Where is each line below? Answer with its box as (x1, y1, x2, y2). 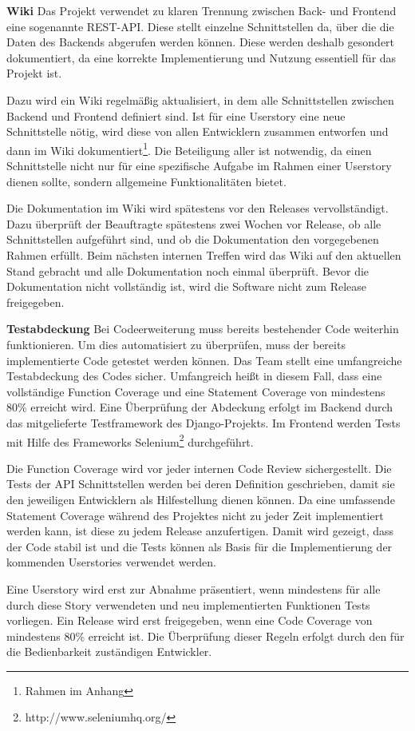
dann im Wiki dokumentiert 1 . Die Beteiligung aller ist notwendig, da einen (6, 139, 372, 158)
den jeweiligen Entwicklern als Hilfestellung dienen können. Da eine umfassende (6, 491, 395, 507)
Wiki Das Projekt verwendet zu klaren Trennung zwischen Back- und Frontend (6, 2, 397, 18)
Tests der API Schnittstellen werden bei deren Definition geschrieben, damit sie (6, 475, 395, 492)
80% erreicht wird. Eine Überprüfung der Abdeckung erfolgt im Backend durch (6, 399, 393, 415)
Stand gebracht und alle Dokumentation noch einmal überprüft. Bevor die (6, 262, 370, 279)
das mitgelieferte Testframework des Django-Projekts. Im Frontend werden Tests (6, 414, 401, 431)
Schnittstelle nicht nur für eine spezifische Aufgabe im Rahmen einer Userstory (6, 157, 392, 173)
